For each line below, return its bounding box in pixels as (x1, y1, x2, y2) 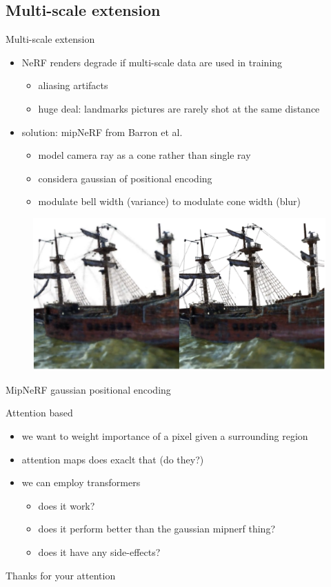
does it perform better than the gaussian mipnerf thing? (38, 521, 276, 536)
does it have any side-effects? (38, 544, 161, 559)
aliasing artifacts (38, 78, 108, 93)
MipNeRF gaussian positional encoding (6, 382, 171, 396)
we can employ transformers (21, 475, 141, 490)
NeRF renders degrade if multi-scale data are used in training (21, 55, 283, 69)
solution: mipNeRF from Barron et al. (21, 124, 183, 139)
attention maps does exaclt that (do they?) (21, 452, 204, 466)
